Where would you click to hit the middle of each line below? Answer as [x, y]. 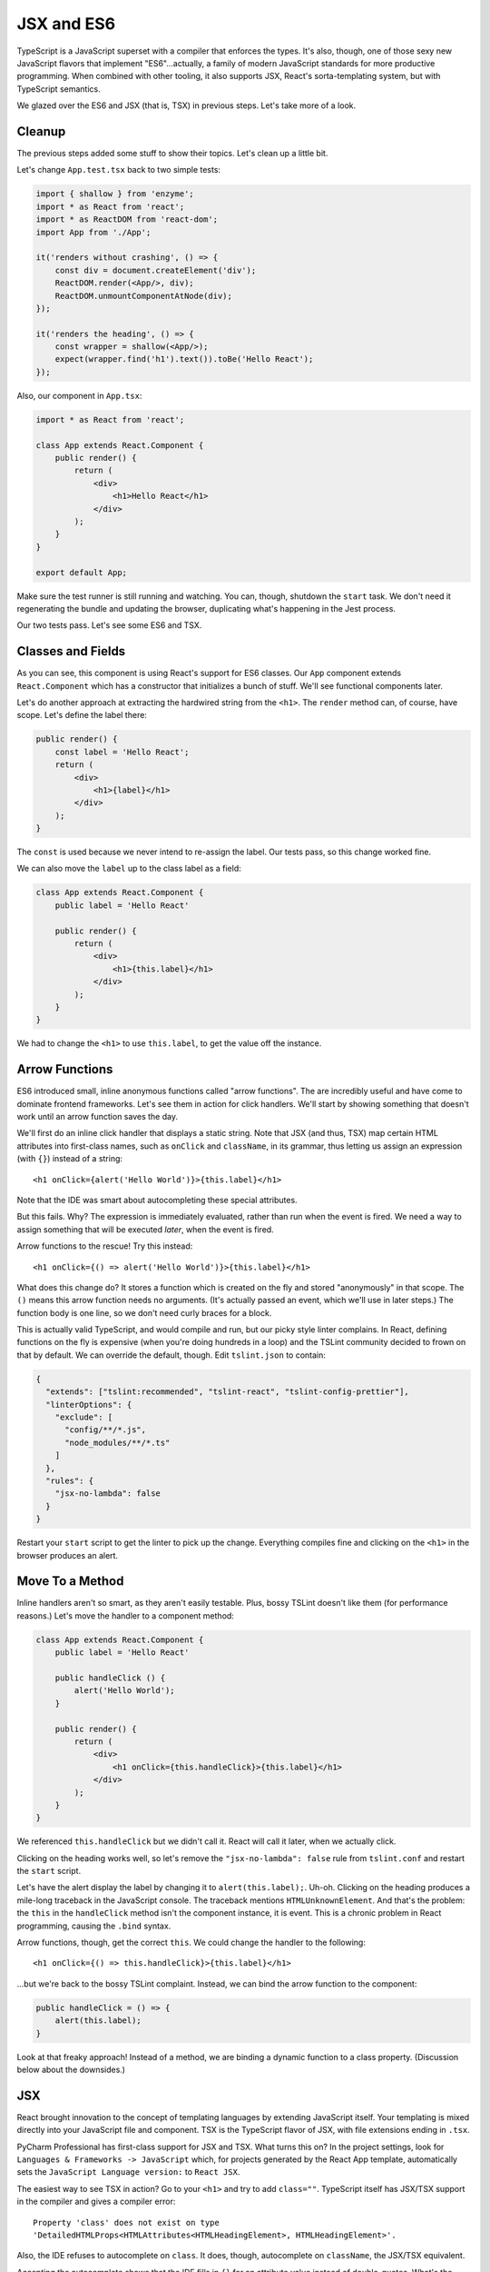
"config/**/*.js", [106, 1430]
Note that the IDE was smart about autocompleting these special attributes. [157, 1200]
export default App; [81, 572]
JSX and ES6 [66, 24]
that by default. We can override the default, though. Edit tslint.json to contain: [171, 1355]
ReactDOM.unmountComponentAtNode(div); [144, 296]
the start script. [49, 1871]
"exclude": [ [84, 1417]
